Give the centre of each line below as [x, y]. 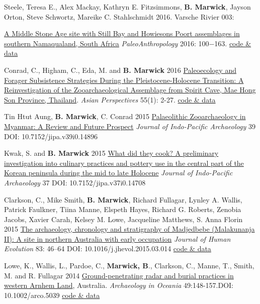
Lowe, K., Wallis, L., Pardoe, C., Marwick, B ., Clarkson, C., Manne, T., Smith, [129, 266]
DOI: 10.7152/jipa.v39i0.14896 [51, 136]
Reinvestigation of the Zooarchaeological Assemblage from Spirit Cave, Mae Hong [130, 90]
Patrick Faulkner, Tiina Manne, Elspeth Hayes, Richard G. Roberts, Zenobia [123, 209]
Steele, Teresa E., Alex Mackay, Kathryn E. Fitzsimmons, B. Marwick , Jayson [127, 7]
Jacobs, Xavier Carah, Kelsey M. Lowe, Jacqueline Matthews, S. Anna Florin [123, 219]
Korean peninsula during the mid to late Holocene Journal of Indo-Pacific [118, 173]
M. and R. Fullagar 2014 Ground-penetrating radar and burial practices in [119, 275]
